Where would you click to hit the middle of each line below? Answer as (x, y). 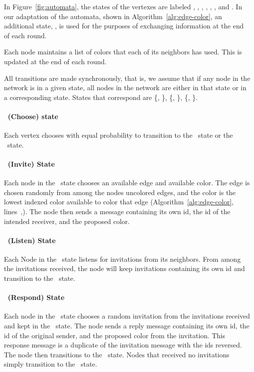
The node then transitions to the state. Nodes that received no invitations (117, 354)
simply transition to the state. (51, 364)
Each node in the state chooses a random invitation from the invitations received (127, 316)
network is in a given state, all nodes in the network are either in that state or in (125, 87)
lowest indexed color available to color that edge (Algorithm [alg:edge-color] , (119, 202)
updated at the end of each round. (55, 61)
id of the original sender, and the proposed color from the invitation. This (115, 335)
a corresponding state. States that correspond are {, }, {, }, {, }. (101, 97)
